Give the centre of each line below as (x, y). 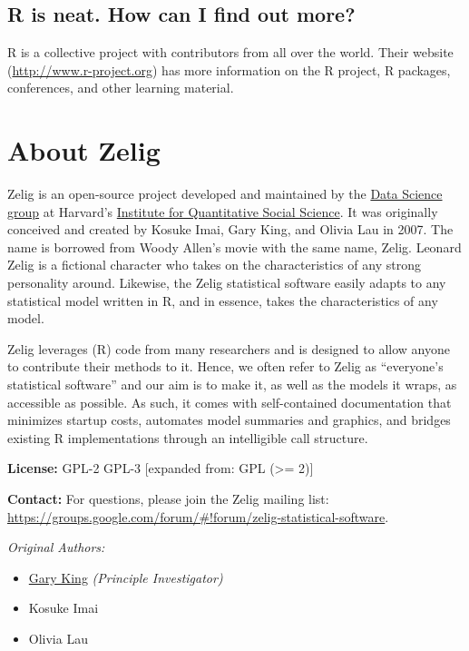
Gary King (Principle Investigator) (126, 577)
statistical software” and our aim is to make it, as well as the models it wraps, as (232, 385)
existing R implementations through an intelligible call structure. (188, 437)
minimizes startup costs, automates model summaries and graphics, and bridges (229, 420)
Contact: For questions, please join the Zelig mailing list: (168, 499)
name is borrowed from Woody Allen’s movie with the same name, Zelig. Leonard (234, 247)
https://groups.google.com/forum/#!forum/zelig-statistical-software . (198, 516)
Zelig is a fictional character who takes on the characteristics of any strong (214, 265)
